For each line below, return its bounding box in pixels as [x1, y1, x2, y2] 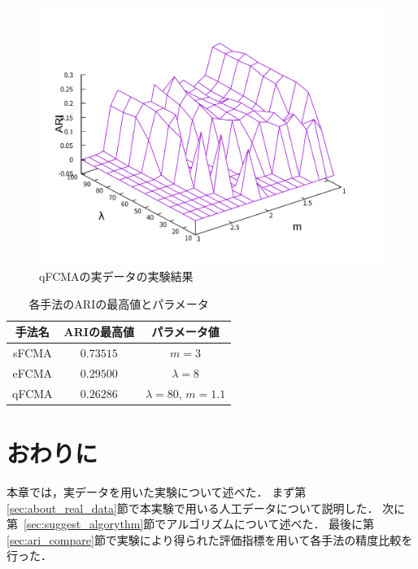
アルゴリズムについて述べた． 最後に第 [166, 515, 375, 532]
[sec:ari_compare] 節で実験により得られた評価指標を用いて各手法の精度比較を [7, 531, 413, 548]
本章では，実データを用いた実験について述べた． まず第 [7, 484, 307, 501]
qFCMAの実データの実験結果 [39, 268, 194, 285]
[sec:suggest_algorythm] [24, 515, 144, 532]
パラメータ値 [151, 323, 220, 340]
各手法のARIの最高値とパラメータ [28, 295, 209, 312]
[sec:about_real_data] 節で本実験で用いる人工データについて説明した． [7, 499, 379, 516]
